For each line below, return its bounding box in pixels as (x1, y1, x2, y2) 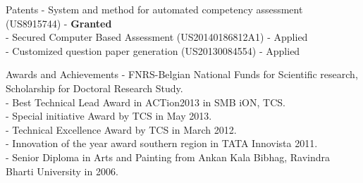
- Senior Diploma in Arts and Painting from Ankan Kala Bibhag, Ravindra (6, 149, 330, 164)
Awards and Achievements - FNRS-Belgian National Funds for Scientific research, (6, 67, 358, 82)
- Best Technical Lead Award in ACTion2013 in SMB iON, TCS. (6, 94, 285, 109)
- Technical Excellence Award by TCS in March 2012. (6, 122, 237, 137)
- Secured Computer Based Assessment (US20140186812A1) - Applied (6, 30, 308, 44)
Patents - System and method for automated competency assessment (6, 2, 303, 16)
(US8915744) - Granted (6, 15, 112, 30)
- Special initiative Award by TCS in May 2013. (6, 108, 212, 123)
